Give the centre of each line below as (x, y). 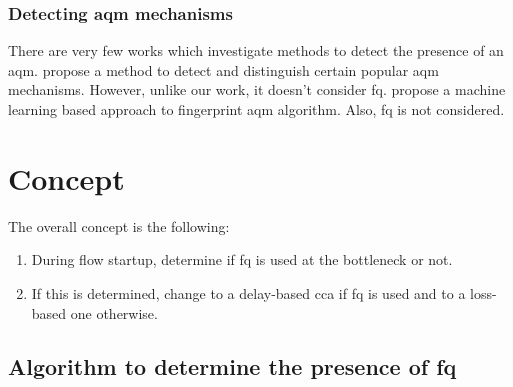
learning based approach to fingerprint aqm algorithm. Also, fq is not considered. (256, 109)
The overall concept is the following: (119, 225)
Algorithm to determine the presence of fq (232, 366)
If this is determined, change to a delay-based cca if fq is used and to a (248, 292)
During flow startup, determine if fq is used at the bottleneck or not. (242, 259)
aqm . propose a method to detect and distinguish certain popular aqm (223, 69)
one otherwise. (114, 312)
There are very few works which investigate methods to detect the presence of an (256, 50)
